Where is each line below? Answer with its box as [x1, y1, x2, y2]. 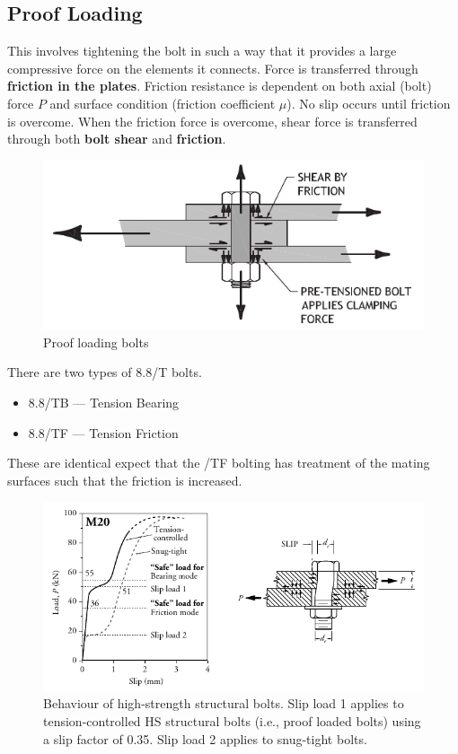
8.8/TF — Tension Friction [28, 423, 179, 442]
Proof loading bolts [43, 332, 149, 351]
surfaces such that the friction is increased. [7, 470, 242, 489]
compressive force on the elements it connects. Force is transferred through [7, 58, 418, 77]
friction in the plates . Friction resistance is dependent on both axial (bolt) [7, 76, 432, 95]
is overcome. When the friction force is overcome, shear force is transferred [7, 111, 418, 130]
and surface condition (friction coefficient [49, 93, 276, 112]
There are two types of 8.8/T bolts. [7, 363, 202, 381]
